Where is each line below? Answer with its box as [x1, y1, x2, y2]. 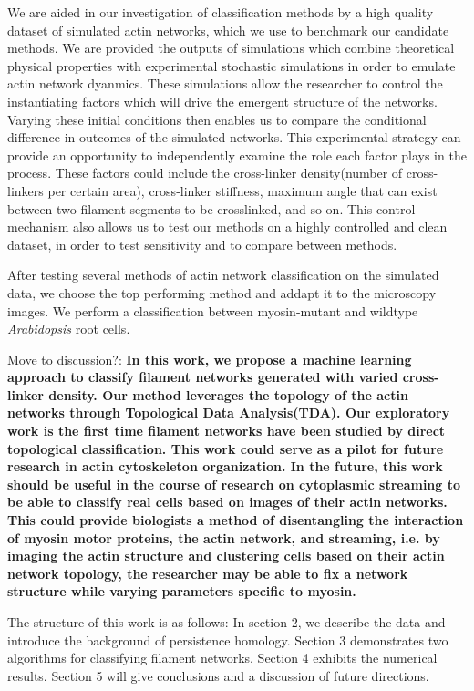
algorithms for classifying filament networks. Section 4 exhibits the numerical [7, 648, 438, 667]
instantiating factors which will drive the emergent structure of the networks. [7, 91, 438, 110]
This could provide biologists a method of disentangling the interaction [7, 511, 464, 530]
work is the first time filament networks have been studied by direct [7, 421, 446, 440]
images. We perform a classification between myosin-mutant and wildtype [7, 301, 418, 320]
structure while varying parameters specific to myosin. [7, 582, 356, 601]
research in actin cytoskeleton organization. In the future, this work [7, 457, 443, 476]
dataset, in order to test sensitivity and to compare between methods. [7, 234, 397, 253]
